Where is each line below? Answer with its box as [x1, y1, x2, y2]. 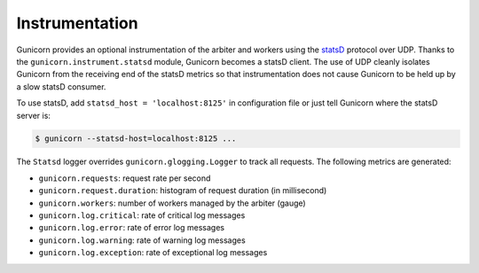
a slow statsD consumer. [16, 81, 106, 92]
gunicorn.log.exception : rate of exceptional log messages [38, 247, 268, 258]
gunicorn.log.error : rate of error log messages [38, 222, 225, 233]
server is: [16, 110, 51, 121]
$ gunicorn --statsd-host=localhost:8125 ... [35, 134, 237, 144]
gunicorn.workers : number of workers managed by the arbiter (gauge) [38, 198, 306, 208]
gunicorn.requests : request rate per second [38, 173, 211, 183]
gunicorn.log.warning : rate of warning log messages [38, 235, 246, 246]
